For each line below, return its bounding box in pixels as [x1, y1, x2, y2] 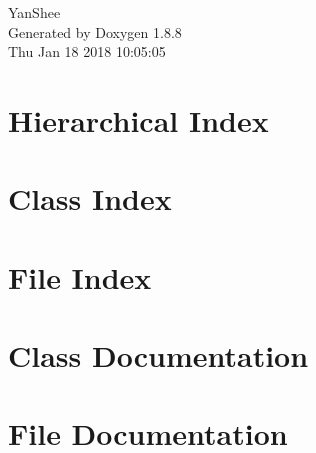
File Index [8, 256, 152, 297]
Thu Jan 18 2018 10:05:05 [8, 41, 166, 62]
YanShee [8, 2, 61, 22]
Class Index [8, 178, 172, 219]
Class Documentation [8, 335, 309, 376]
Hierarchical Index [8, 99, 269, 140]
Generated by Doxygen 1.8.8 [8, 21, 182, 42]
